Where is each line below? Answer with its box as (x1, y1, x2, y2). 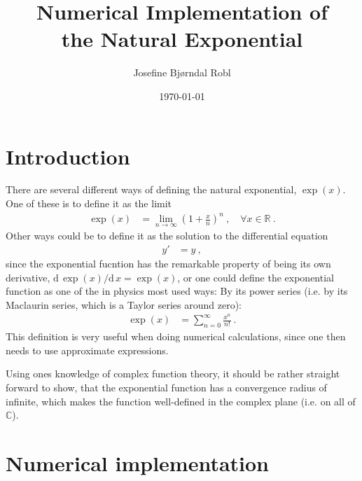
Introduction (6, 141, 130, 170)
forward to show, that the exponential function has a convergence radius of (6, 380, 327, 395)
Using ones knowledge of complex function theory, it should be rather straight (6, 366, 340, 381)
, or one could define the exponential (177, 270, 334, 284)
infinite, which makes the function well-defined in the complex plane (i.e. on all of (6, 393, 356, 408)
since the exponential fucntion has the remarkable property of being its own (6, 256, 331, 270)
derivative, (6, 270, 50, 284)
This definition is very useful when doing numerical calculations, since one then (6, 329, 346, 344)
